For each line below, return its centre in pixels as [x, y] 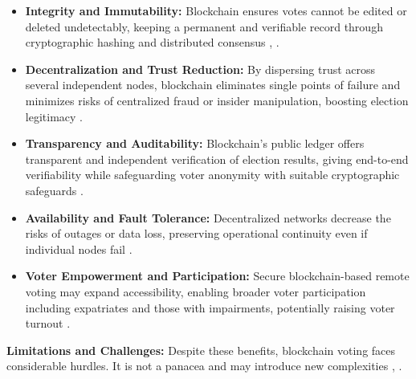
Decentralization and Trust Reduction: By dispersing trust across [200, 69]
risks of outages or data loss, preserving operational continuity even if [196, 233]
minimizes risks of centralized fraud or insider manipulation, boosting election [217, 100]
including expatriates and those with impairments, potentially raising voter [210, 307]
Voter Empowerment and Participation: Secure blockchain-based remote [217, 276]
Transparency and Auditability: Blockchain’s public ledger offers [195, 143]
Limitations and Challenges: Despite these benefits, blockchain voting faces [201, 350]
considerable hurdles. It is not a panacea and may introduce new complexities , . [204, 366]
